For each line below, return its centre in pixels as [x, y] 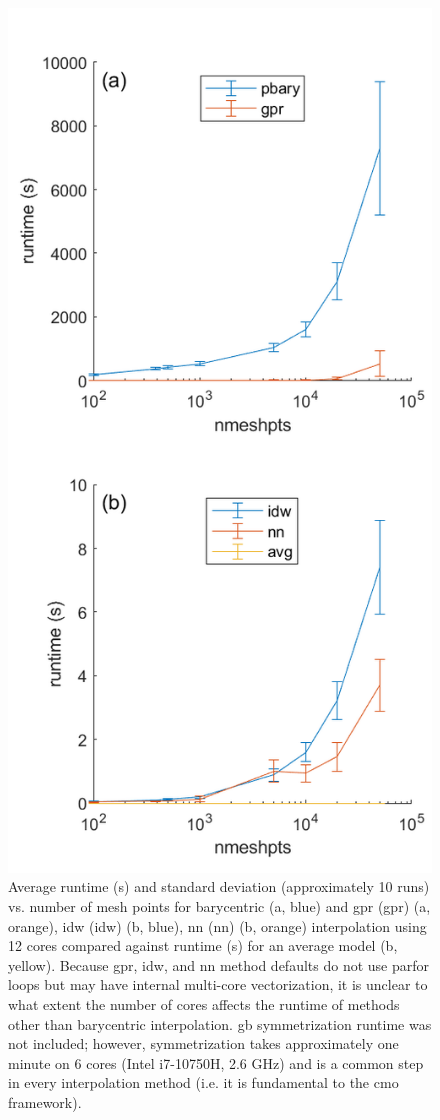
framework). [45, 1102]
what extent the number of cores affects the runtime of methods [204, 1004]
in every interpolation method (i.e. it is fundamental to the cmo [203, 1082]
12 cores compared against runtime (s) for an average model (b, [203, 945]
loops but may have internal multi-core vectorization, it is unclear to [218, 984]
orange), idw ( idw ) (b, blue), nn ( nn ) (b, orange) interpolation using [217, 925]
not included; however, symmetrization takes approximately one [203, 1043]
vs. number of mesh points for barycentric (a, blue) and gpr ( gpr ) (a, [219, 906]
